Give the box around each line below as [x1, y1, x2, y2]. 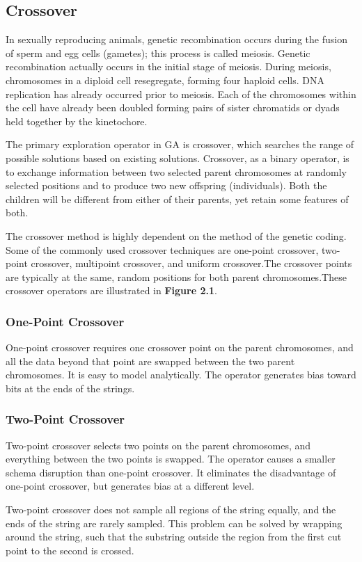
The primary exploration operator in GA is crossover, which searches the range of [6, 137, 354, 152]
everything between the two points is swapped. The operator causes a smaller [6, 451, 336, 466]
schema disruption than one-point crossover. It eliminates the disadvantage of [6, 465, 336, 479]
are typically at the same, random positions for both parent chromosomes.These [6, 269, 347, 284]
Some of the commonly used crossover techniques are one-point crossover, [6, 242, 319, 257]
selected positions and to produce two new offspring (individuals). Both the [6, 178, 327, 193]
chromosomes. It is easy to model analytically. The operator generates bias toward [6, 367, 356, 382]
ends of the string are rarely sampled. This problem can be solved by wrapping [6, 515, 343, 530]
